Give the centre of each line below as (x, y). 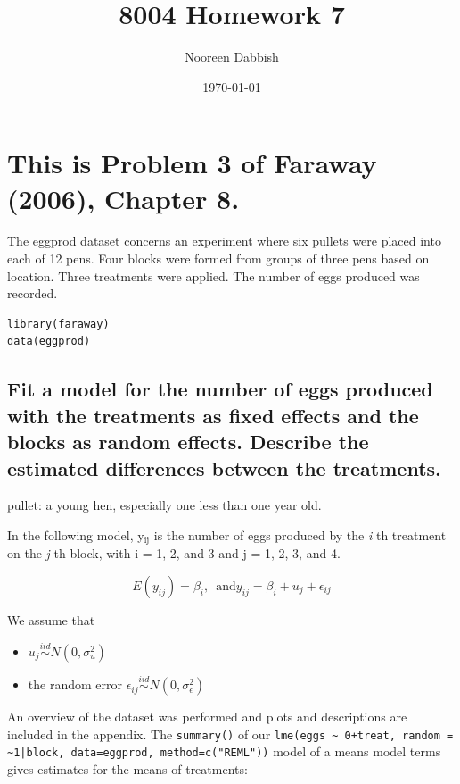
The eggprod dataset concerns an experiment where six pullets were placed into (224, 241)
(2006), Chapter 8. (123, 198)
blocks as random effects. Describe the (188, 442)
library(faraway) (58, 324)
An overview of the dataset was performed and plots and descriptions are (207, 717)
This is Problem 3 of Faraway (192, 163)
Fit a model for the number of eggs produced (220, 389)
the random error (75, 684)
